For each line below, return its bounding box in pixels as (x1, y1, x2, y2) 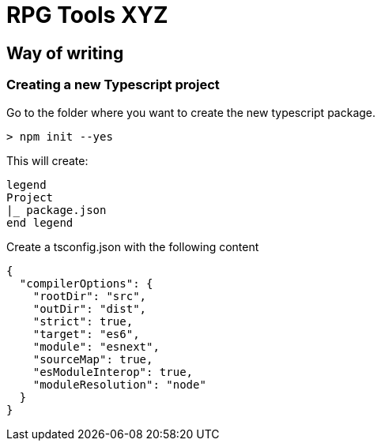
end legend (6, 216, 74, 229)
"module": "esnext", (32, 340, 160, 353)
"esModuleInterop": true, (32, 365, 194, 378)
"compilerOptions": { (19, 276, 153, 290)
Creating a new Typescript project (6, 77, 220, 93)
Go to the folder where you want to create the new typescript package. (6, 105, 376, 119)
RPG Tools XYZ (6, 2, 168, 28)
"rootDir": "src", (32, 289, 147, 302)
